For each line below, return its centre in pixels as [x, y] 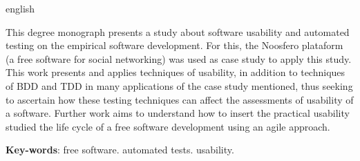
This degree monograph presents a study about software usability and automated [178, 31]
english [20, 8]
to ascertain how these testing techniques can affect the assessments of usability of [180, 99]
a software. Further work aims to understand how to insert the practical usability [178, 113]
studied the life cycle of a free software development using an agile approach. [168, 126]
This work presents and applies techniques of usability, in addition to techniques [176, 72]
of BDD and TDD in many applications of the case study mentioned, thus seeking [179, 85]
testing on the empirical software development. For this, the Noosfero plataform [174, 45]
